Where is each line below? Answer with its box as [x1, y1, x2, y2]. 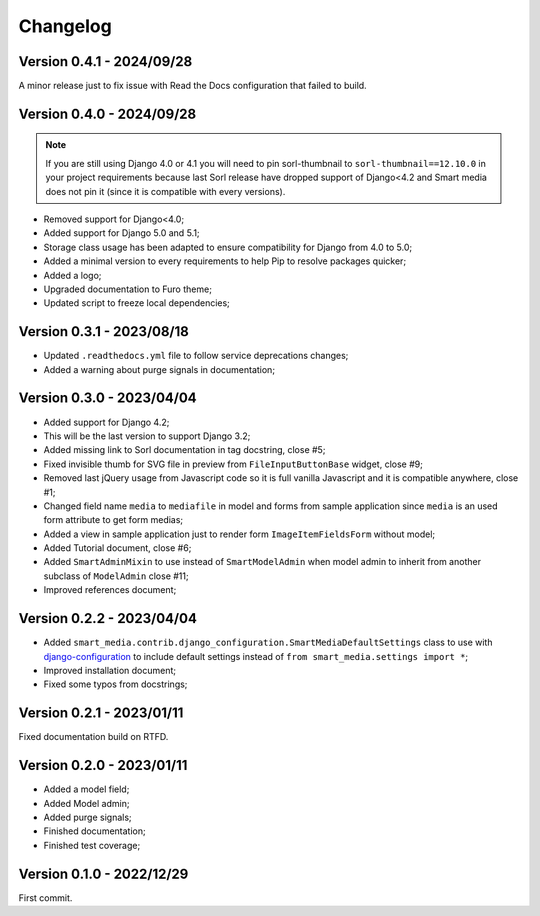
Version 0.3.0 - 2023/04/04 [18, 390, 197, 407]
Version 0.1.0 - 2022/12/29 [18, 865, 189, 882]
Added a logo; [43, 269, 102, 281]
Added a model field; [43, 783, 130, 795]
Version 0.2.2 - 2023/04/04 [18, 610, 197, 627]
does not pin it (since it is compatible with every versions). [45, 185, 286, 197]
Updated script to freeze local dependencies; [43, 297, 230, 309]
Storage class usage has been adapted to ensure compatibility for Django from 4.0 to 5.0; [43, 241, 413, 253]
